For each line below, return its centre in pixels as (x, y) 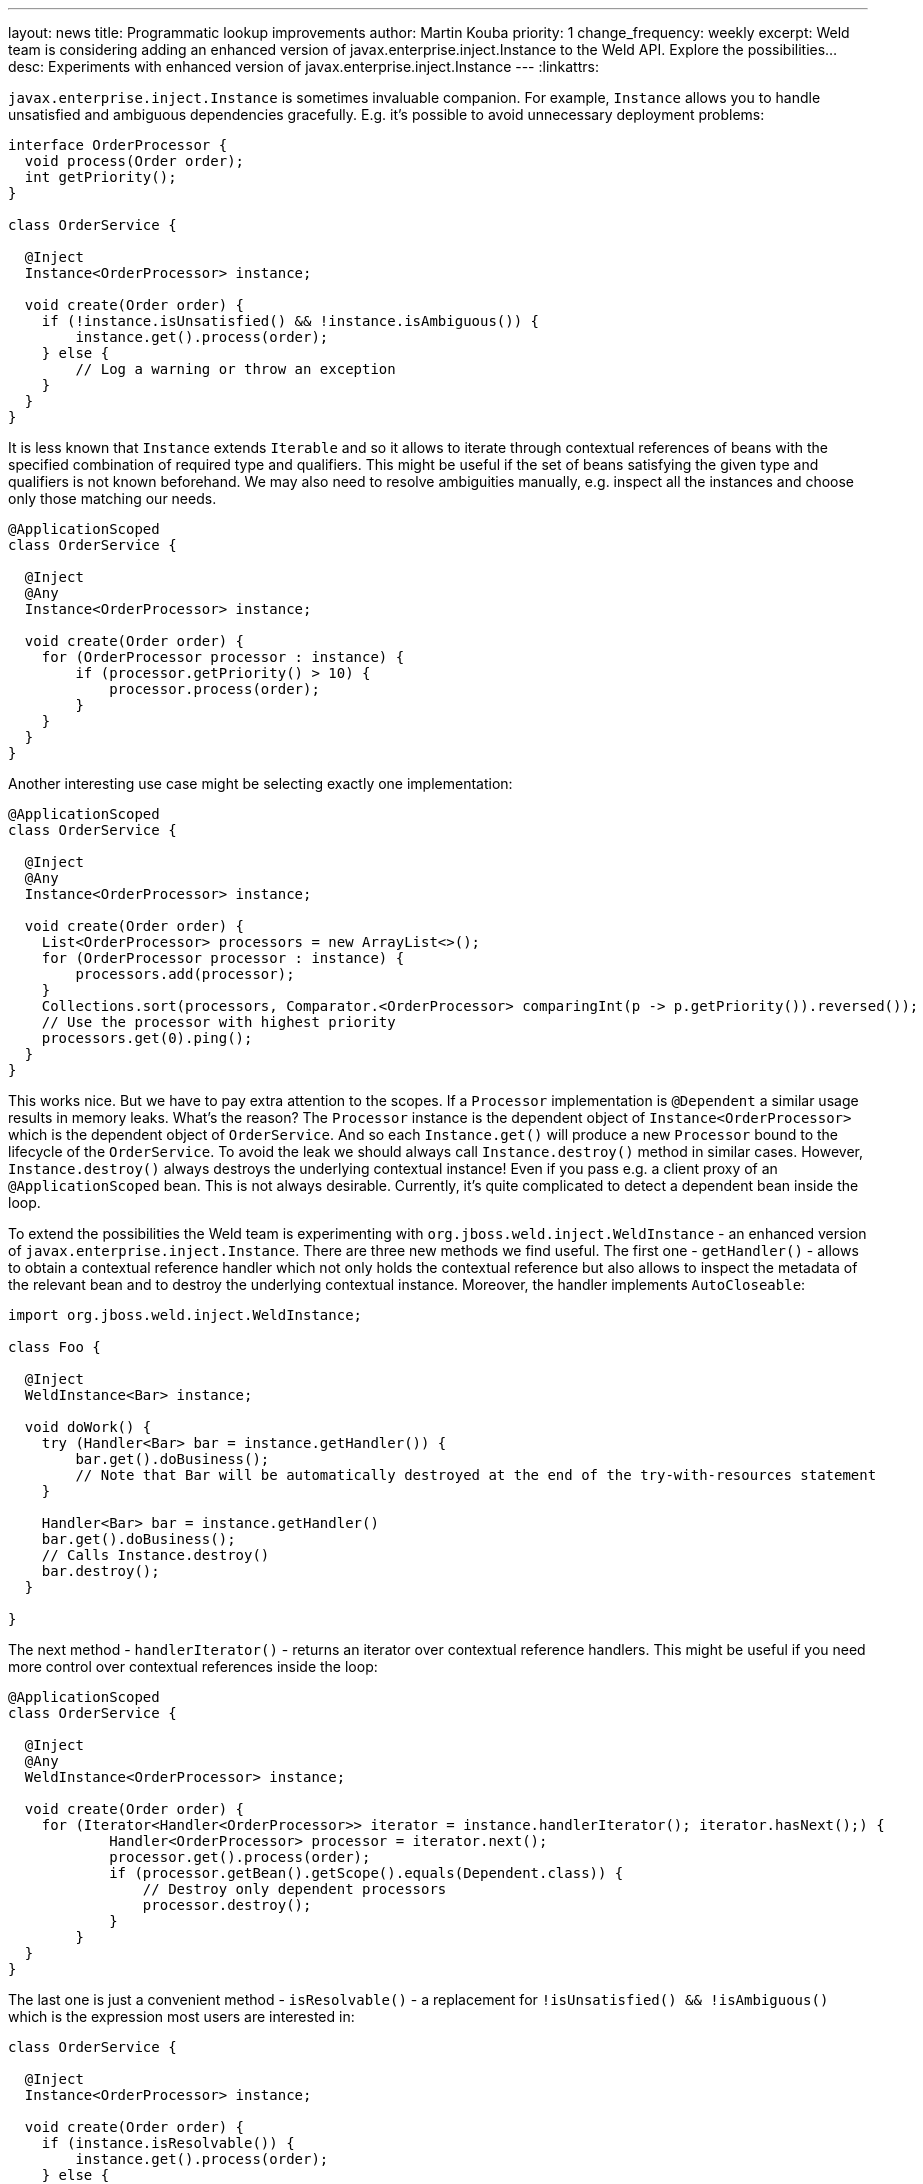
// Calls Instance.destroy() (155, 1555)
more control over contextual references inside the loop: (193, 1666)
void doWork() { (88, 1427)
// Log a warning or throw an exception (235, 369)
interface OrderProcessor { (118, 145)
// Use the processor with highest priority (218, 1022)
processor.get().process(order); (240, 1857)
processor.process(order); (214, 689)
